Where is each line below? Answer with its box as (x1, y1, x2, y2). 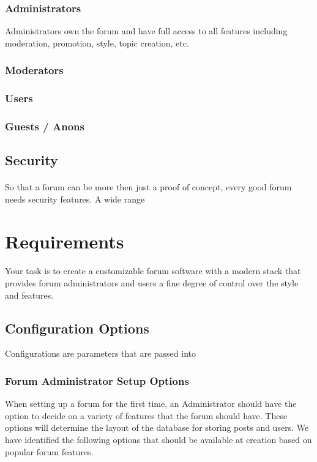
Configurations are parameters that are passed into (5, 347, 196, 360)
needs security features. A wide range (5, 192, 145, 205)
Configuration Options (5, 318, 149, 337)
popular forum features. (5, 445, 94, 458)
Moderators (5, 62, 64, 78)
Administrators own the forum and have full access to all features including (5, 24, 288, 37)
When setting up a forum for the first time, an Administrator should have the (5, 397, 297, 410)
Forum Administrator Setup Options (5, 373, 189, 388)
